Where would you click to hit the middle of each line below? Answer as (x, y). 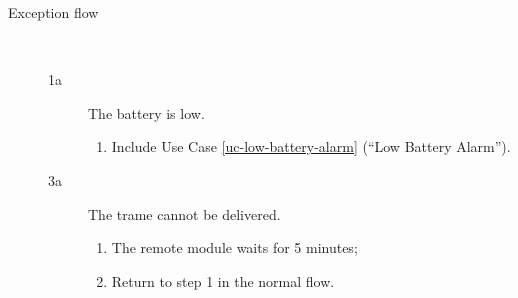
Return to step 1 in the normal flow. (223, 280)
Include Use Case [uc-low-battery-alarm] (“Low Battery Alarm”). (311, 146)
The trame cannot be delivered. (184, 213)
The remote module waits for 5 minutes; (234, 247)
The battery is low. (146, 112)
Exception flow (53, 12)
